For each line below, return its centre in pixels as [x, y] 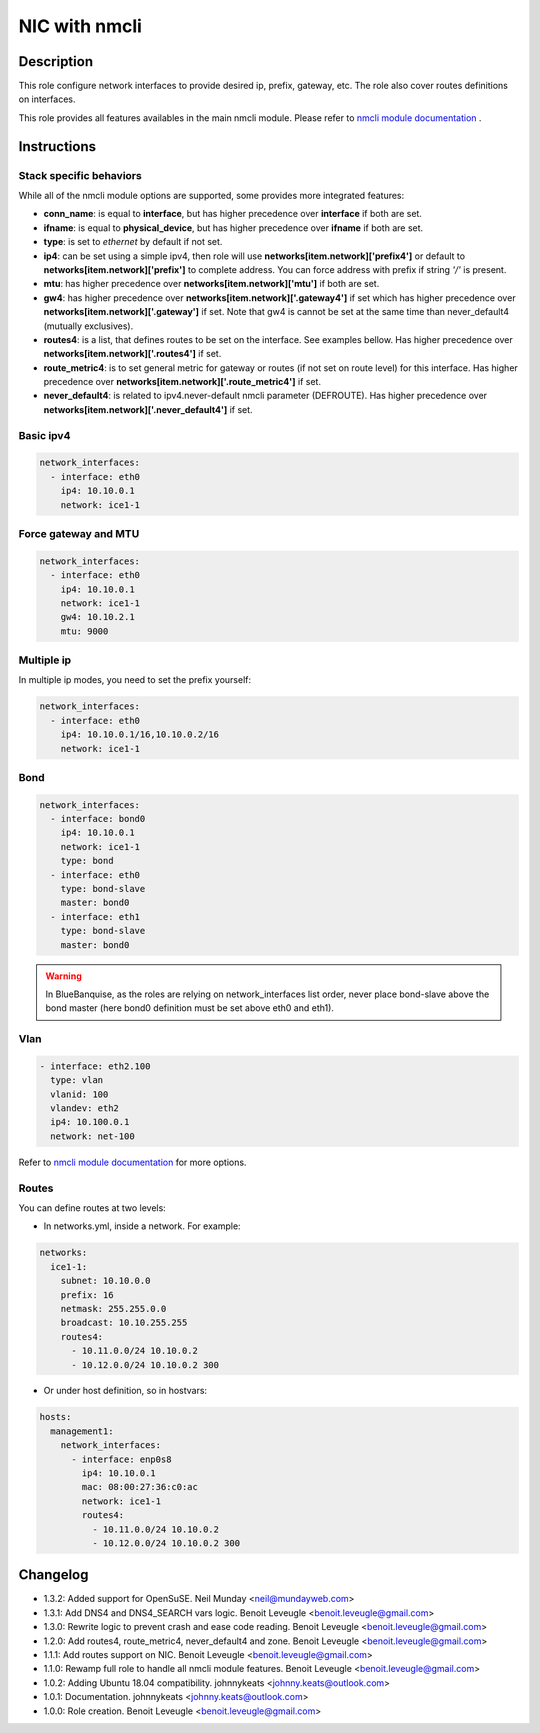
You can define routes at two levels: [92, 1208]
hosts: [55, 1417]
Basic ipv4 [44, 435]
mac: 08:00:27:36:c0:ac [140, 1487]
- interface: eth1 [95, 916]
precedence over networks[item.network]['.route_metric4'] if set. [182, 382]
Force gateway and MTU [79, 533]
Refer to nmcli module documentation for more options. [132, 1162]
